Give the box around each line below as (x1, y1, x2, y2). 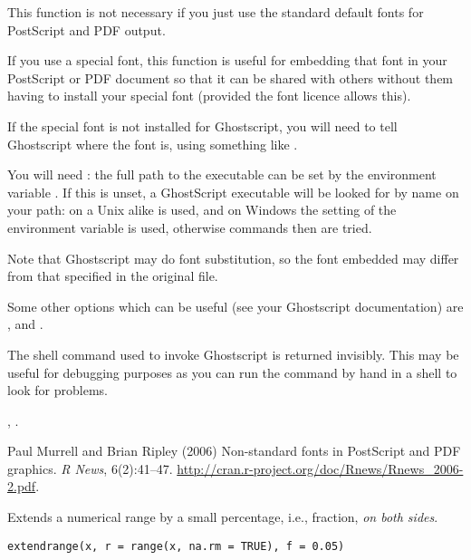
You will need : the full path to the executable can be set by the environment (7, 165, 437, 184)
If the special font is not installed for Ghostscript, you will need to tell (7, 116, 398, 135)
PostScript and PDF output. (7, 20, 166, 39)
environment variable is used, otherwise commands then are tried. (7, 217, 372, 237)
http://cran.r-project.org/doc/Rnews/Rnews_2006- (177, 459, 464, 478)
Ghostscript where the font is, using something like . (7, 134, 298, 153)
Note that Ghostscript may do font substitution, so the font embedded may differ (7, 248, 459, 267)
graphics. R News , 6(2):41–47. (7, 459, 173, 478)
